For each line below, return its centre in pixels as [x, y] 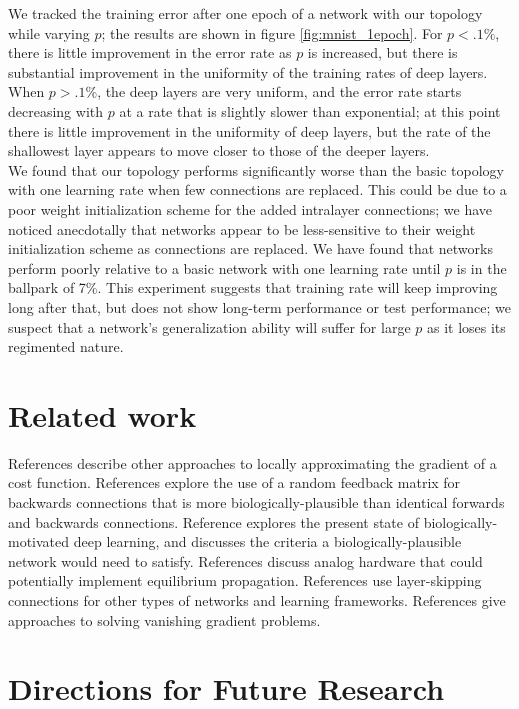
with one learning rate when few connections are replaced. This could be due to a [257, 189]
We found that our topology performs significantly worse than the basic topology [256, 169]
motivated [39, 541]
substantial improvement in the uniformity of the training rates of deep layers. [248, 71]
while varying [49, 32]
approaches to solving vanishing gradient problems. [164, 619]
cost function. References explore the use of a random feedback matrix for [234, 482]
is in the [481, 267]
